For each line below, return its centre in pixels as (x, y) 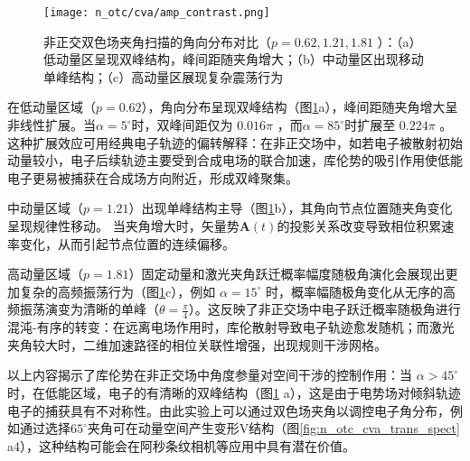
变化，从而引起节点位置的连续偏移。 (127, 243)
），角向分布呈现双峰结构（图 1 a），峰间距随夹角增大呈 (300, 107)
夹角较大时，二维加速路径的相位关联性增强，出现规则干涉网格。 (197, 344)
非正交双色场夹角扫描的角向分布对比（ (157, 41)
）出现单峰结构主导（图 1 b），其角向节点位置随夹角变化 (291, 208)
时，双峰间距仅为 (182, 125)
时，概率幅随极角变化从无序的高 (361, 291)
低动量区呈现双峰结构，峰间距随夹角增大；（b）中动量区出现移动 (234, 59)
